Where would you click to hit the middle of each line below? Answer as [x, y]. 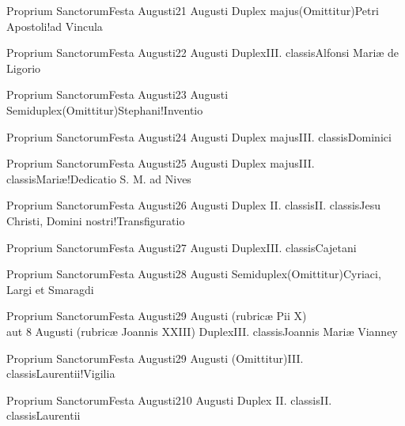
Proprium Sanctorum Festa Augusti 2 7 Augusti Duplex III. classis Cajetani [182, 247]
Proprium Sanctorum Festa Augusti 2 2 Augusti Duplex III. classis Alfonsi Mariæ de [203, 53]
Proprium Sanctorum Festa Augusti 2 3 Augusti [117, 94]
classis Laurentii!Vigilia [61, 373]
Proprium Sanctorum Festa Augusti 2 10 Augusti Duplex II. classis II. [169, 400]
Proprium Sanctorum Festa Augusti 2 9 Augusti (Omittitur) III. [155, 358]
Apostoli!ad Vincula [55, 26]
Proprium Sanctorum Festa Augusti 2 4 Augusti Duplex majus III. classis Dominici [199, 136]
